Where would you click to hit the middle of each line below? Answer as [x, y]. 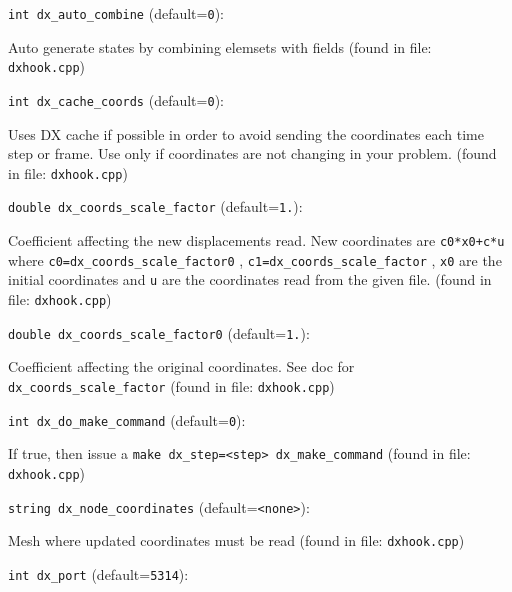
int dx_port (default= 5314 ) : [98, 573]
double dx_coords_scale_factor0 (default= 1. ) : [159, 332]
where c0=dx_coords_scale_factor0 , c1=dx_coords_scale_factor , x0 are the [255, 259]
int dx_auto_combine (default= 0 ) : [116, 13]
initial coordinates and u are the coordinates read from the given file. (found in [250, 279]
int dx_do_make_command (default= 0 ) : [127, 419]
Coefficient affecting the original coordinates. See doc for [181, 366]
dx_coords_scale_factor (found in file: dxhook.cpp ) [171, 385]
